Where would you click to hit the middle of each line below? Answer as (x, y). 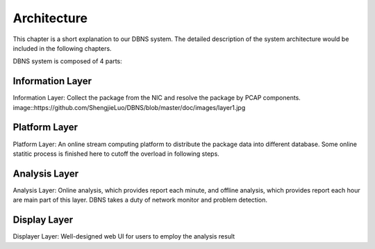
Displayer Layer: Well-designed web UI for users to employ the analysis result (124, 236)
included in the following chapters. (62, 48)
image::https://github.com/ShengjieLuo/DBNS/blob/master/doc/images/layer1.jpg (129, 107)
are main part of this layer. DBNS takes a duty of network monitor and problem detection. (140, 200)
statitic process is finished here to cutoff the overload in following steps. (116, 154)
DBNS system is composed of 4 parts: (68, 61)
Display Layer (43, 220)
